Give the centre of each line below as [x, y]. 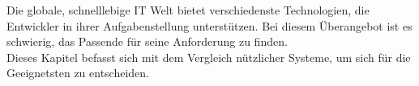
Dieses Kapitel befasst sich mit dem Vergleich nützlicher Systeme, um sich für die [209, 57]
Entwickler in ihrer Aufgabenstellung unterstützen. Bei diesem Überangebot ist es [209, 25]
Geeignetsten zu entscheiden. [78, 73]
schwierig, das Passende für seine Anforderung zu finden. [147, 41]
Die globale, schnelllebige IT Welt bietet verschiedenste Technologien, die [188, 10]
